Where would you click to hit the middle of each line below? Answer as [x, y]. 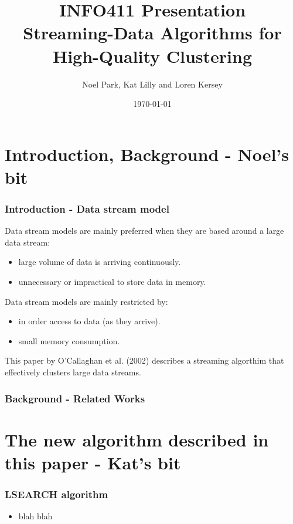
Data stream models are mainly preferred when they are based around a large [144, 231]
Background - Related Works [75, 398]
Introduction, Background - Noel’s [147, 154]
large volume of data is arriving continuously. [100, 262]
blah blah [35, 516]
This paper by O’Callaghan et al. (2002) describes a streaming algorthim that [144, 360]
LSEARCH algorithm [57, 494]
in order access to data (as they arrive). [89, 321]
